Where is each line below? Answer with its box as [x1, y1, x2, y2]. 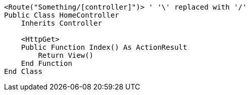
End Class [4, 67, 42, 75]
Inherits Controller [21, 19, 102, 27]
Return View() [38, 51, 94, 59]
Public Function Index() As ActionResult [21, 43, 187, 51]
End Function [21, 59, 72, 67]
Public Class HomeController [4, 11, 119, 19]
